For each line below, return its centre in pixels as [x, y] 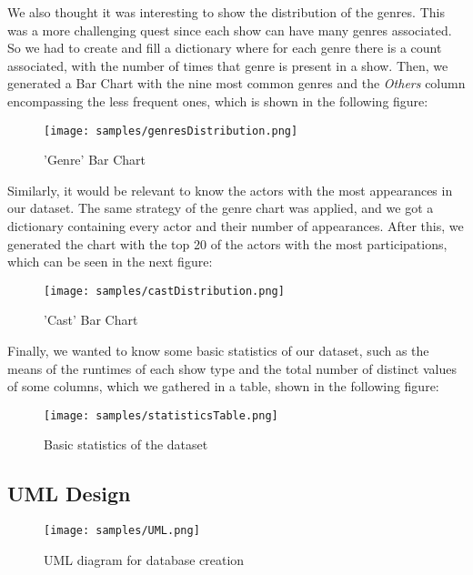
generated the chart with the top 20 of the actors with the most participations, [227, 243]
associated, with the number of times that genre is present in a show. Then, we [228, 65]
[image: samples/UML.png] [122, 531]
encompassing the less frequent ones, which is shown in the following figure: [218, 101]
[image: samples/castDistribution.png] [164, 291]
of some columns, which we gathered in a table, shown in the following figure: [223, 386]
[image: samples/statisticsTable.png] [161, 415]
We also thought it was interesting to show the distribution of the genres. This [226, 12]
